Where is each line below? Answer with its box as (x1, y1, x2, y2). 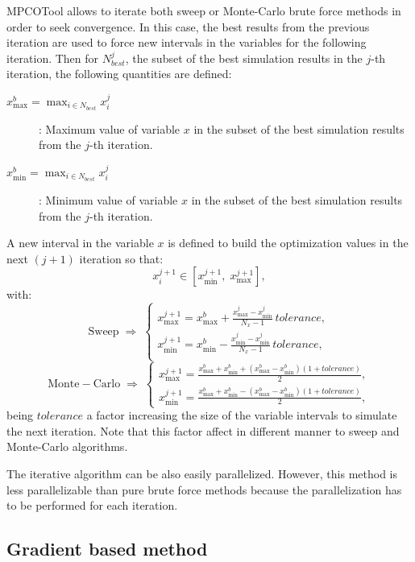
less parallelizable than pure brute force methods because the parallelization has (6, 481, 402, 498)
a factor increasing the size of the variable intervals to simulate (86, 407, 397, 424)
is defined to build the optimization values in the (168, 234, 409, 251)
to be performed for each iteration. (6, 497, 178, 514)
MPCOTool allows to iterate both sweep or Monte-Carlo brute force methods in (6, 2, 401, 19)
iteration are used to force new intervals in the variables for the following (6, 34, 367, 51)
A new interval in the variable (6, 234, 154, 251)
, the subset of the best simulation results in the (125, 49, 363, 66)
